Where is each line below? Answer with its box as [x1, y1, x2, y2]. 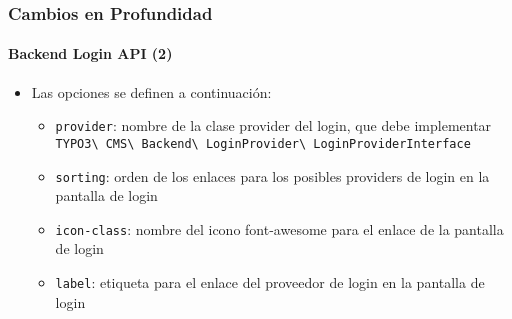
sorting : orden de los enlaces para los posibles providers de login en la [55, 165, 490, 186]
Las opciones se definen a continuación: [31, 81, 272, 102]
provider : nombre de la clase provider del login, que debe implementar [55, 115, 492, 136]
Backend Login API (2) [8, 43, 173, 64]
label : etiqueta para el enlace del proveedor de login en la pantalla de [55, 272, 485, 293]
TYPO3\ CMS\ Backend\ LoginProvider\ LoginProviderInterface [55, 136, 471, 151]
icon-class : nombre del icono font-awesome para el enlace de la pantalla [55, 218, 504, 239]
